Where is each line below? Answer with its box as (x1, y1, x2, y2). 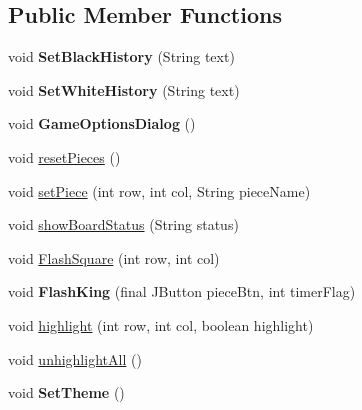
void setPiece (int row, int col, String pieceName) (8, 180, 311, 201)
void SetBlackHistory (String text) (8, 46, 235, 67)
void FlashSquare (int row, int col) (8, 247, 220, 268)
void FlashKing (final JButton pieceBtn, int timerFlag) (8, 281, 356, 302)
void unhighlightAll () (8, 348, 142, 369)
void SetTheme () (8, 382, 125, 403)
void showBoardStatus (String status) (8, 214, 239, 235)
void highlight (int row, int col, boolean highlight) (8, 314, 314, 335)
